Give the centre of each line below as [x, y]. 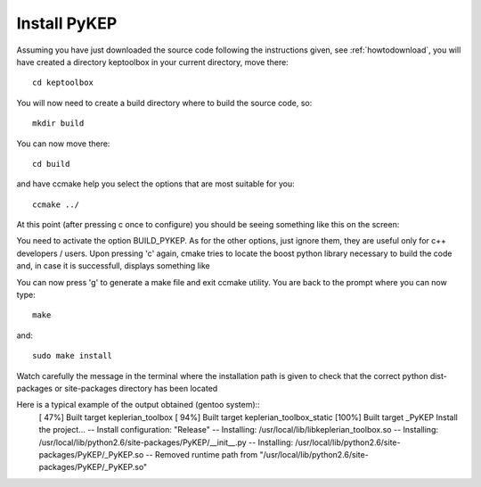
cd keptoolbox [63, 83]
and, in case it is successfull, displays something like [113, 266]
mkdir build [58, 124]
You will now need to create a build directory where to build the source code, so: [164, 103]
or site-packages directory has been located [136, 388]
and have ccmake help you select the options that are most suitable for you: [156, 184]
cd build [51, 164]
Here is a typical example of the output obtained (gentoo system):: [138, 405]
